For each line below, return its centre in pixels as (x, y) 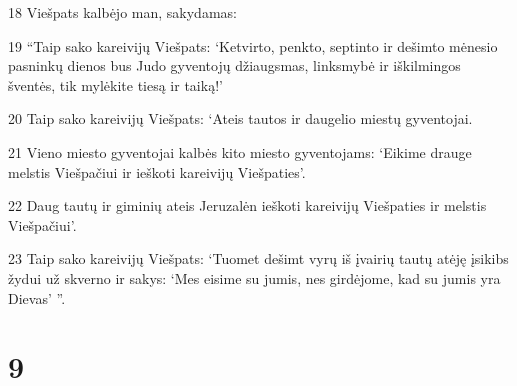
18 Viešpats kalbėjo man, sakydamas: (122, 12)
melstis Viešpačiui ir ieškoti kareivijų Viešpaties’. (157, 171)
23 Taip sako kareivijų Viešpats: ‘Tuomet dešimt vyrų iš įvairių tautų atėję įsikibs (258, 258)
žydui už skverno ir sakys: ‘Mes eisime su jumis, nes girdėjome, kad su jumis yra (254, 277)
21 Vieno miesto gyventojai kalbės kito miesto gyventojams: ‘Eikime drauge (240, 151)
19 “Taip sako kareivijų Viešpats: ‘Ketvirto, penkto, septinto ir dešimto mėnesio (253, 45)
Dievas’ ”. (37, 297)
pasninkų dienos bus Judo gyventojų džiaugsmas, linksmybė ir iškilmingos (234, 65)
